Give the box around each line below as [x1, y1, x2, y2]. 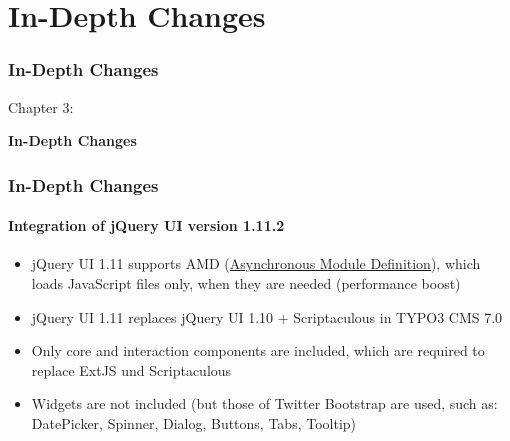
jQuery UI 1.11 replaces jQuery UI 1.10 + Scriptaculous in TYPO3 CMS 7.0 [31, 306, 503, 327]
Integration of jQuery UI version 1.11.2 [8, 215, 285, 236]
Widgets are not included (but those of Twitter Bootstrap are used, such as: [31, 393, 498, 414]
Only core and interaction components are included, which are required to [31, 340, 485, 361]
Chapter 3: [8, 96, 74, 117]
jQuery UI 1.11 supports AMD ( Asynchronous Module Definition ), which [31, 253, 481, 274]
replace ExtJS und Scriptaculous [31, 359, 232, 380]
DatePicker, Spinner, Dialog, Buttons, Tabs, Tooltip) [31, 412, 357, 433]
